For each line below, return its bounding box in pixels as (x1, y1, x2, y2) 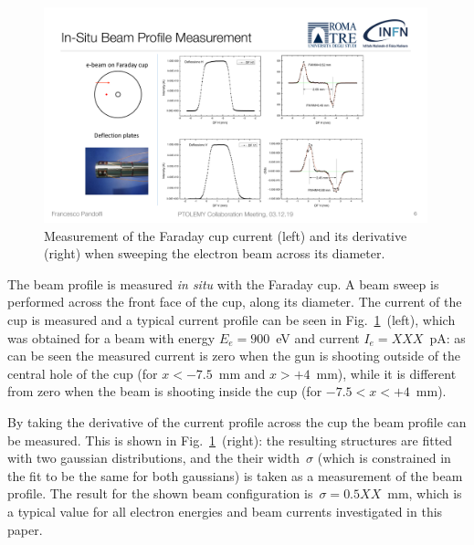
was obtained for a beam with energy (7, 328, 216, 347)
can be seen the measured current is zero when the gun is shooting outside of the (7, 346, 461, 365)
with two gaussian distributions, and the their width (7, 448, 300, 467)
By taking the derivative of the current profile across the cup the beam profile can (7, 413, 467, 432)
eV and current (276, 328, 360, 347)
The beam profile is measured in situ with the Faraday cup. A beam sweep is (7, 274, 439, 293)
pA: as (429, 328, 466, 347)
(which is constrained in (317, 448, 451, 467)
